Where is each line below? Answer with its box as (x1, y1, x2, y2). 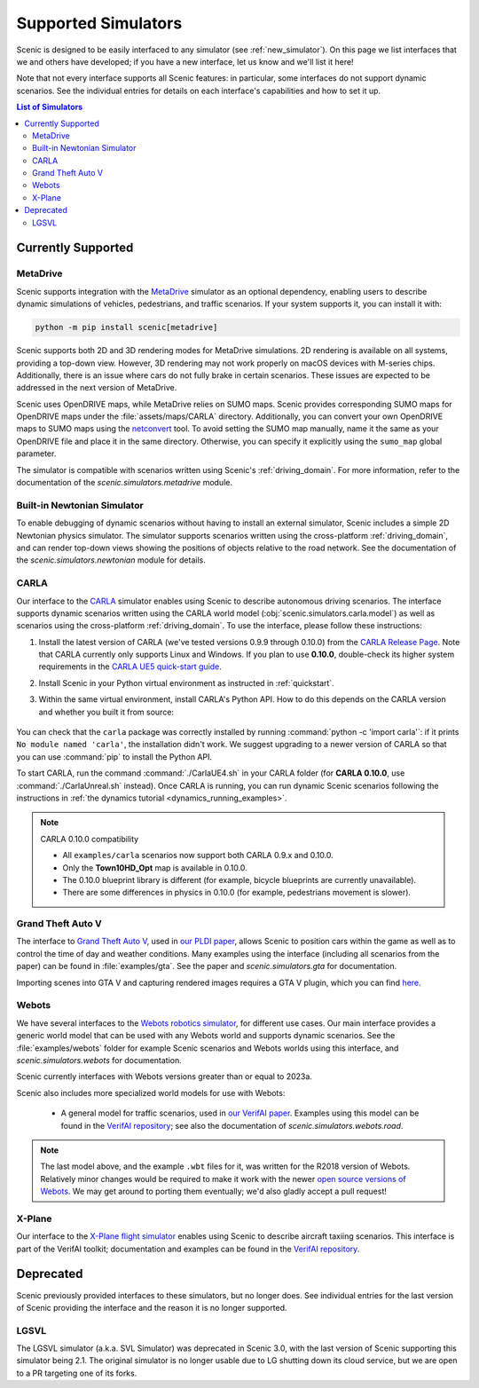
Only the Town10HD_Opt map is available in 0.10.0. (62, 862, 247, 873)
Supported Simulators (16, 13, 183, 33)
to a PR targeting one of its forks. (16, 1368, 137, 1378)
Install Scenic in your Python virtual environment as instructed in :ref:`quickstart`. (38, 677, 334, 688)
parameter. (16, 448, 57, 459)
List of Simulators (16, 102, 83, 113)
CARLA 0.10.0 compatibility (40, 833, 139, 844)
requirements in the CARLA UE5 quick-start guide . (38, 661, 222, 672)
